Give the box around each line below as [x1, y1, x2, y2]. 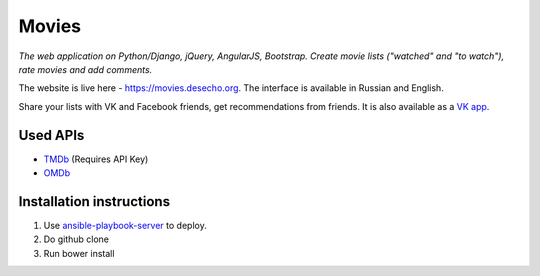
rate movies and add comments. [18, 63, 153, 75]
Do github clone [43, 233, 110, 245]
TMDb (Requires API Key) [43, 153, 149, 165]
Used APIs [18, 126, 85, 144]
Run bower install [43, 247, 115, 259]
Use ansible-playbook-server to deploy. [43, 219, 207, 231]
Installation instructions [18, 193, 170, 210]
